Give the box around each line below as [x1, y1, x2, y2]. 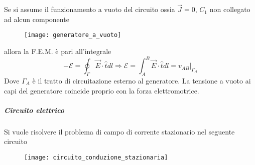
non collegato [209, 4, 250, 14]
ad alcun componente [4, 13, 69, 24]
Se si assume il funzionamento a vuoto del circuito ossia [4, 4, 175, 14]
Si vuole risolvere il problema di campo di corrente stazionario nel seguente [4, 126, 235, 136]
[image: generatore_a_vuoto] [24, 31, 121, 39]
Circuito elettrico [4, 104, 65, 115]
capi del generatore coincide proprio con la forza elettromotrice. [4, 85, 199, 95]
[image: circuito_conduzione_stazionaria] [24, 153, 168, 161]
